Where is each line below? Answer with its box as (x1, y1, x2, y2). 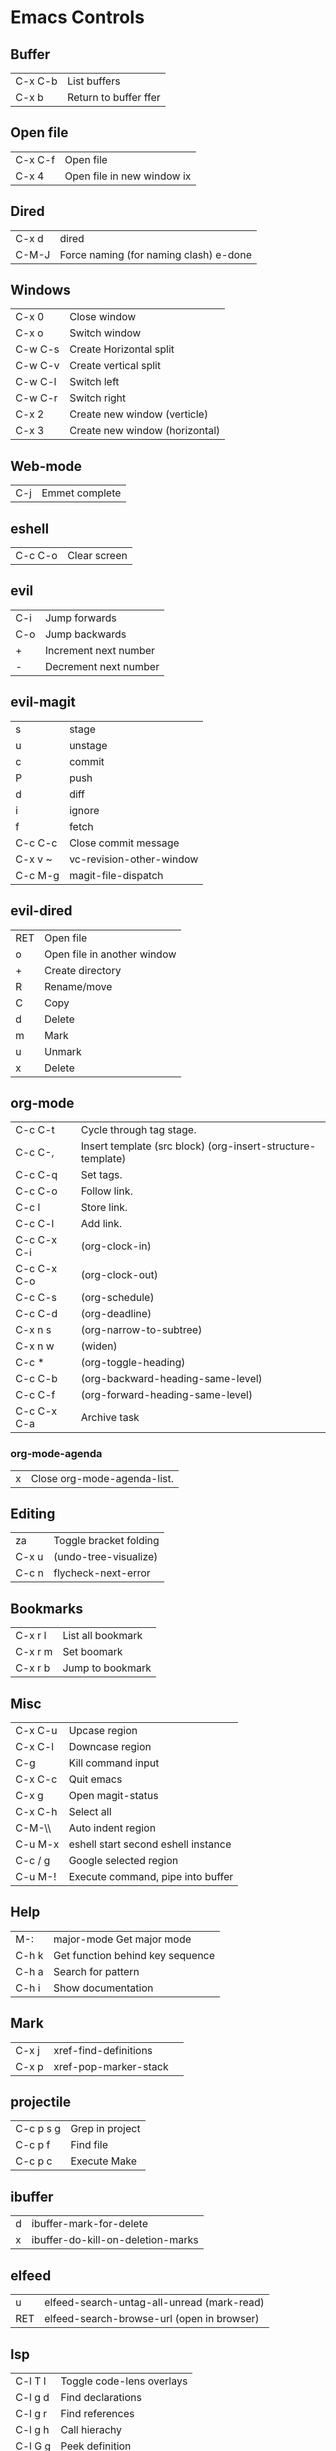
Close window (69, 310, 137, 324)
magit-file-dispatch (69, 868, 164, 882)
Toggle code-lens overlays (60, 2374, 188, 2388)
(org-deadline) (80, 1307, 152, 1321)
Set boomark (62, 1645, 123, 1659)
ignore (69, 803, 100, 817)
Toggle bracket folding (53, 1534, 160, 1548)
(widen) (80, 1339, 118, 1353)
